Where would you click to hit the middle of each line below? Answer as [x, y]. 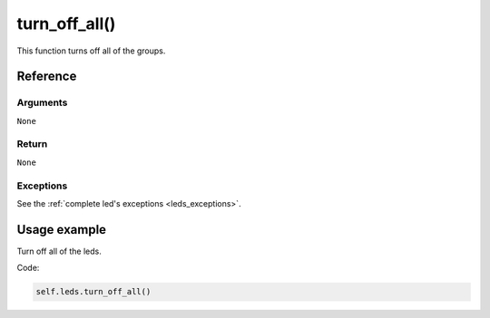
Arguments [42, 102]
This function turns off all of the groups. [91, 51]
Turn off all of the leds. [59, 251]
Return [32, 144]
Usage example [62, 230]
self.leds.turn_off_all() [93, 292]
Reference [47, 77]
